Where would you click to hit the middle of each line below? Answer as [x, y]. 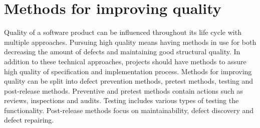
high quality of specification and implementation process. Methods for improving [128, 71]
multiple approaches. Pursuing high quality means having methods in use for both [130, 42]
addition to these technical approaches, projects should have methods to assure [125, 61]
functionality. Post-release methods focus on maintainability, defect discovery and [129, 110]
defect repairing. [29, 120]
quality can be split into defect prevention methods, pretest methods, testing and [129, 81]
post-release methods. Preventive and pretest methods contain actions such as [123, 90]
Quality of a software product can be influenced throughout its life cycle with [123, 32]
